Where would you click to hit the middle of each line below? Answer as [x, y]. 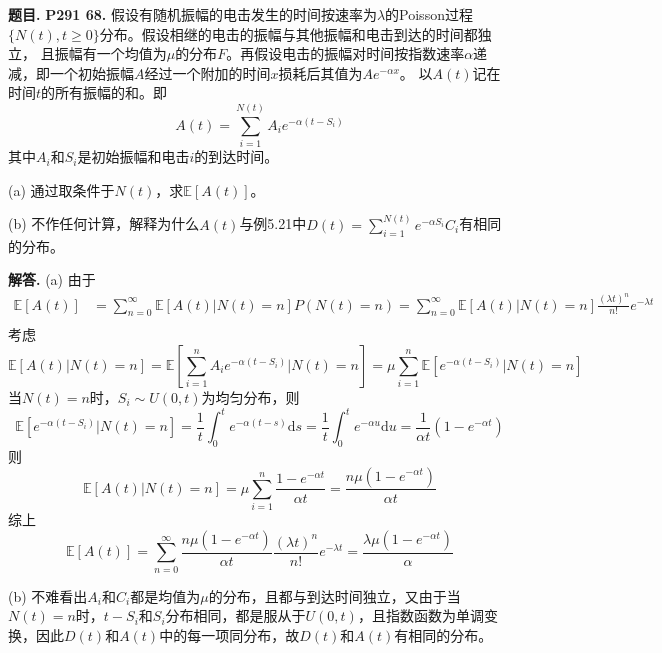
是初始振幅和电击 [133, 156]
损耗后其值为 [320, 72]
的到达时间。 [236, 156]
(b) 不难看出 [48, 595]
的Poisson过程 [429, 14]
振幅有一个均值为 [110, 53]
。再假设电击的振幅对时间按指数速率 [345, 53]
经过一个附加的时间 [207, 72]
